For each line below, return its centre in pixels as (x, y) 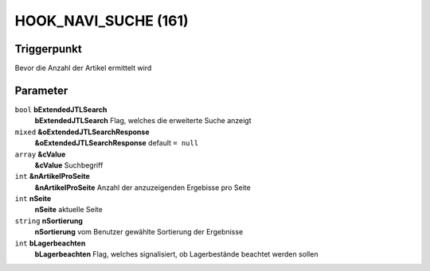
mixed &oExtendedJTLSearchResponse (82, 132)
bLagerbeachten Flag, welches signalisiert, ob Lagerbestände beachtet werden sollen (176, 254)
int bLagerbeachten (50, 243)
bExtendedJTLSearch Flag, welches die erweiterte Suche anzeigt (143, 121)
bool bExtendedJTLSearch (61, 109)
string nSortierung (49, 221)
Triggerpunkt (49, 49)
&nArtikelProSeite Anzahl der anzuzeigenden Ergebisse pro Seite (143, 188)
